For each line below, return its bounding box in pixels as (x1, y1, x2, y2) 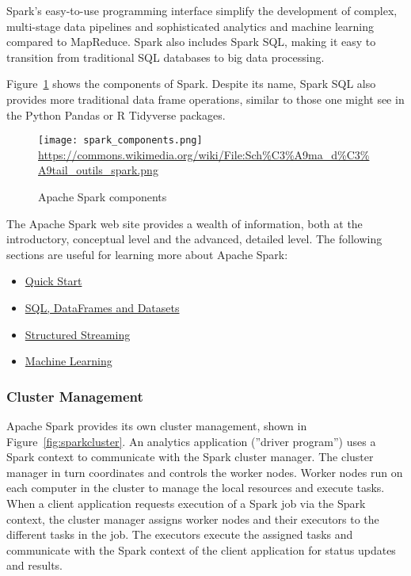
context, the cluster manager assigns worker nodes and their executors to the (6, 510, 379, 527)
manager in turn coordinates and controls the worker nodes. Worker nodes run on (6, 463, 403, 480)
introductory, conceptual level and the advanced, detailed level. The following (6, 231, 382, 247)
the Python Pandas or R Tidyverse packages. (6, 106, 226, 123)
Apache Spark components (38, 189, 167, 204)
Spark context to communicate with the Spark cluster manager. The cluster (6, 448, 374, 465)
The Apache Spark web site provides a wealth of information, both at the (6, 215, 363, 231)
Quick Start (25, 273, 82, 289)
